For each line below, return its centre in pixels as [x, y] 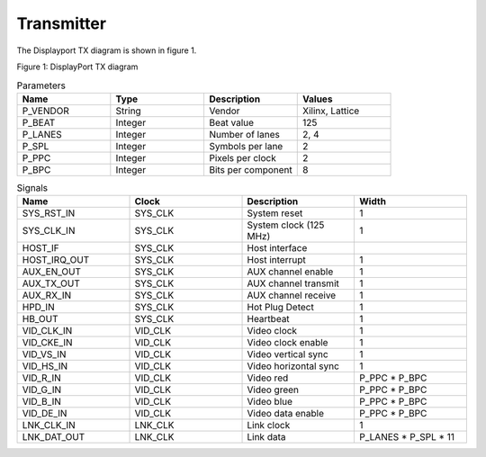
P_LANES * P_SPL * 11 [406, 437]
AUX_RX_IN [47, 295]
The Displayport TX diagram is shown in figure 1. [107, 50]
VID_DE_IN [45, 414]
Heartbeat [268, 319]
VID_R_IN [42, 378]
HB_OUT [40, 319]
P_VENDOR [45, 111]
